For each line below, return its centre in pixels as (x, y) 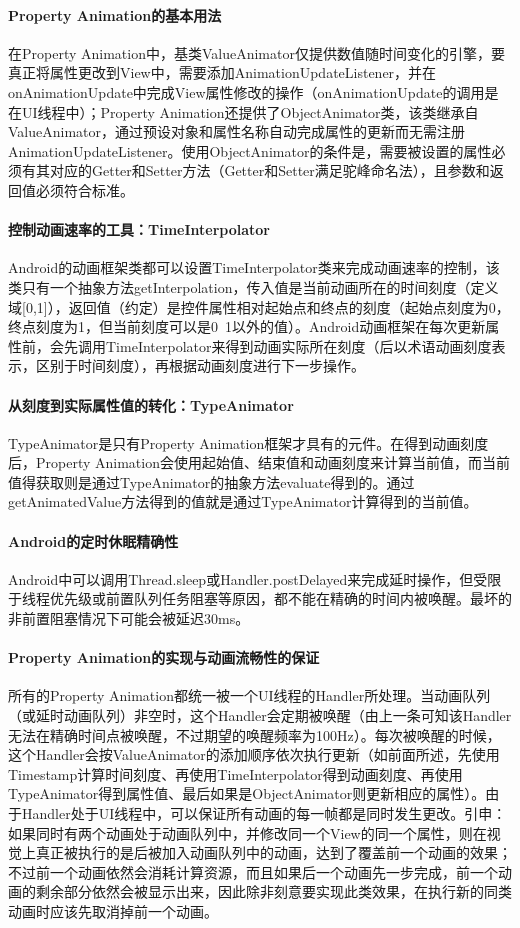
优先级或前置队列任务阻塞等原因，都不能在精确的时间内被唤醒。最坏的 (280, 598)
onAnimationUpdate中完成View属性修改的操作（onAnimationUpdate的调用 (246, 91)
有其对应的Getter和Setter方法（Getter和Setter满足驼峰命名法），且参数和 (255, 170)
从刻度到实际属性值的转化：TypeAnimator (151, 404)
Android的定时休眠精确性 (93, 540)
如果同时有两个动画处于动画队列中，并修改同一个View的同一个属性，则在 (247, 832)
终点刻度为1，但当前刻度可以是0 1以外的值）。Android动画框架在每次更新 (247, 326)
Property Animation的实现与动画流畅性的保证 (164, 657)
